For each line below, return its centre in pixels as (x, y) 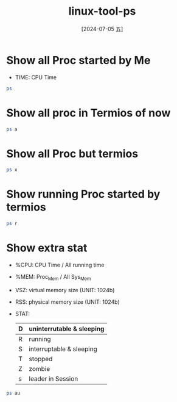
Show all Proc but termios (72, 153)
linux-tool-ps (102, 11)
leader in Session (54, 378)
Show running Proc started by (83, 194)
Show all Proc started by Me (78, 60)
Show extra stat (47, 248)
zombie (40, 368)
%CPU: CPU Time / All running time (60, 265)
